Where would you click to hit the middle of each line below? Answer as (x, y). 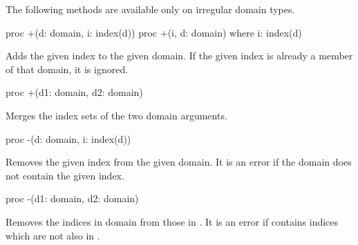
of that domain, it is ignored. (67, 69)
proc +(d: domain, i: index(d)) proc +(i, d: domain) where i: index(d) (154, 32)
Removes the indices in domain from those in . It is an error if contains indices (172, 221)
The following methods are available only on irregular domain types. (150, 9)
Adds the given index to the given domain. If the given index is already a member (179, 56)
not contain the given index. (65, 175)
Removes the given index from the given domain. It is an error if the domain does (179, 162)
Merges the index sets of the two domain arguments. (116, 115)
